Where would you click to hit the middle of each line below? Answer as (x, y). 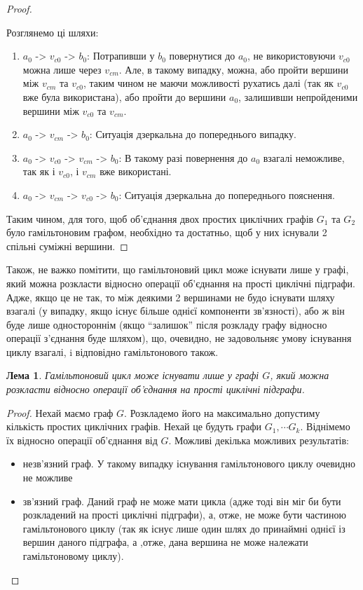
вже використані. (136, 171)
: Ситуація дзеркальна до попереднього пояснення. (227, 194)
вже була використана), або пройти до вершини (124, 96)
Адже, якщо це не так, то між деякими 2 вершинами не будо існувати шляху (171, 297)
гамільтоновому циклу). (73, 556)
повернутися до (202, 56)
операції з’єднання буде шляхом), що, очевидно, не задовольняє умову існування (179, 338)
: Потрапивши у (121, 56)
